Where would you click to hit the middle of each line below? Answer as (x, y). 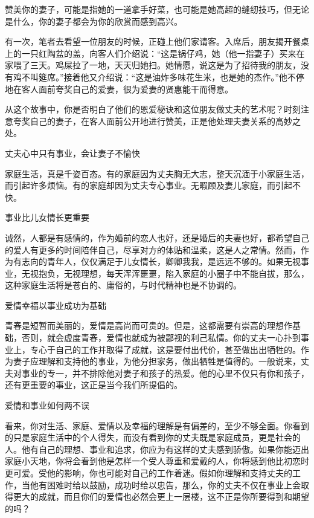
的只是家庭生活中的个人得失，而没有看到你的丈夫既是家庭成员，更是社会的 (153, 437)
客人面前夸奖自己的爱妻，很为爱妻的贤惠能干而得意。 (127, 89)
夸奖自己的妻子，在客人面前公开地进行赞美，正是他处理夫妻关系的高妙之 (157, 121)
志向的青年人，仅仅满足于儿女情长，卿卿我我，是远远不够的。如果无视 (161, 261)
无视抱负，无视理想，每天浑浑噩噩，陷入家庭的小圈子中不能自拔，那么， (165, 273)
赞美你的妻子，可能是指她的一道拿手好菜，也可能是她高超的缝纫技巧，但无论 (157, 9)
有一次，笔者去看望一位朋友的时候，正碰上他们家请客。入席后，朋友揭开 (149, 41)
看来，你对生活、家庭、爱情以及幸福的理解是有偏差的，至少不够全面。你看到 (157, 425)
